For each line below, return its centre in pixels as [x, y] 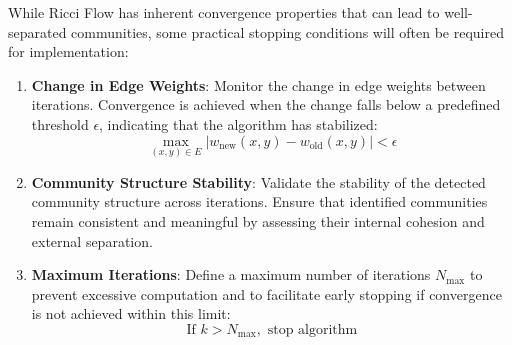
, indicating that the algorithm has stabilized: [238, 123]
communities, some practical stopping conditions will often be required [287, 31]
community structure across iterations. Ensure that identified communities [259, 201]
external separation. [92, 240]
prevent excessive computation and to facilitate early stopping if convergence [266, 293]
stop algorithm [312, 329]
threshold [60, 123]
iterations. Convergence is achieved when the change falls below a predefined [266, 104]
